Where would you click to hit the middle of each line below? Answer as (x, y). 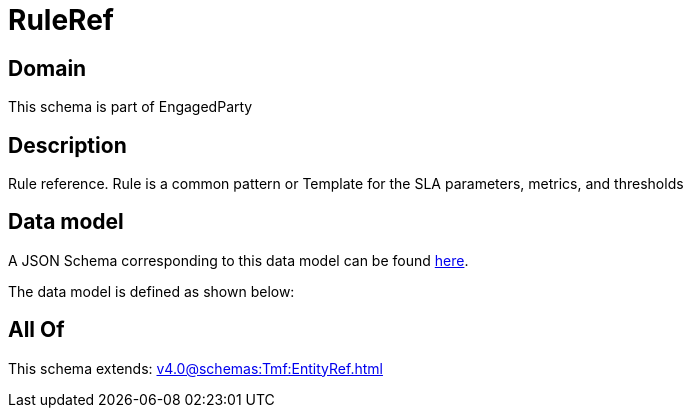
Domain (47, 68)
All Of (36, 330)
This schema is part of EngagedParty (130, 107)
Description (67, 145)
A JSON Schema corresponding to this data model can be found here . (238, 260)
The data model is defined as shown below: (151, 291)
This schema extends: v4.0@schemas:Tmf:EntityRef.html (195, 368)
